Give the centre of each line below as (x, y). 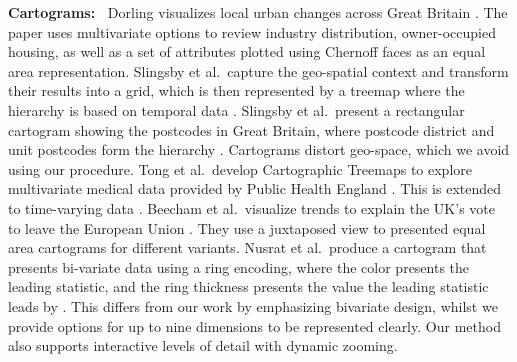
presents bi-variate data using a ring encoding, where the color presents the (239, 266)
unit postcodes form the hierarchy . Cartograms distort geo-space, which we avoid (259, 149)
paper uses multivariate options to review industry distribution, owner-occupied (252, 31)
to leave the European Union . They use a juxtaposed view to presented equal (247, 227)
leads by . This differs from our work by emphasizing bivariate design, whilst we (253, 305)
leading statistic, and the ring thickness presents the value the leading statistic (248, 286)
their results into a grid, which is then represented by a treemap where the (236, 90)
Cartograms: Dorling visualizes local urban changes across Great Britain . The (258, 12)
